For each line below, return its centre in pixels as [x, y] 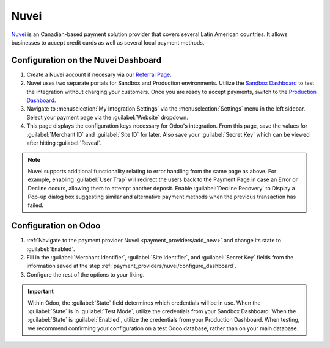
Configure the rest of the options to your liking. [86, 274]
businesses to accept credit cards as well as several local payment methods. [108, 42]
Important [41, 292]
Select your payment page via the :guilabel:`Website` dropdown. [108, 117]
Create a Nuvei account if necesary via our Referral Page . [99, 74]
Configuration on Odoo [56, 226]
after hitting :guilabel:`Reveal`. [64, 143]
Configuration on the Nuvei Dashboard [86, 60]
